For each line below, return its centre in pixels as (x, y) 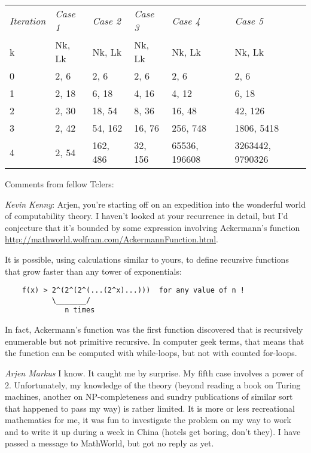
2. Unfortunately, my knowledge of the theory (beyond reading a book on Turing (153, 384)
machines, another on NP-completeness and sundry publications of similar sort (149, 396)
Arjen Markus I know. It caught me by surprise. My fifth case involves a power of (154, 373)
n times (80, 310)
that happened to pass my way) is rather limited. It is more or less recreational (150, 408)
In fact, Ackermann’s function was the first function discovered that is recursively (154, 329)
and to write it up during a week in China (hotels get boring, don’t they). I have (153, 431)
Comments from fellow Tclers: (60, 184)
